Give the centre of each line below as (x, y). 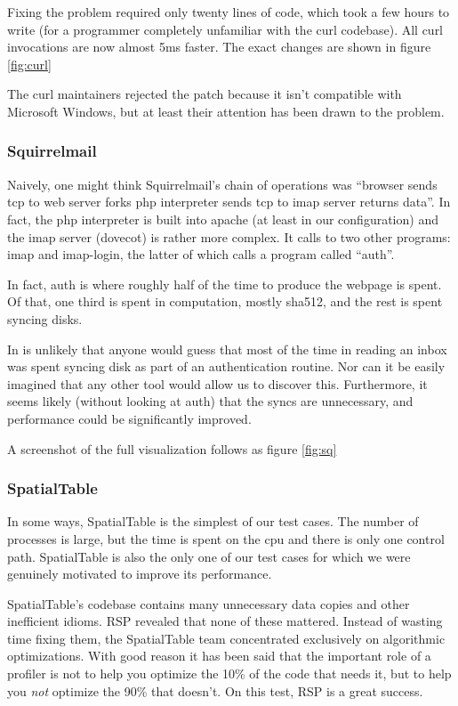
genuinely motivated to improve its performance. (140, 574)
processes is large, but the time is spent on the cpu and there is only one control (226, 538)
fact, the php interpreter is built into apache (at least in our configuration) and (223, 219)
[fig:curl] (29, 64)
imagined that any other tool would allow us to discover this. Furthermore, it (217, 383)
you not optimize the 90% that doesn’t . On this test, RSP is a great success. (215, 690)
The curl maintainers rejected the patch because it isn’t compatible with (205, 94)
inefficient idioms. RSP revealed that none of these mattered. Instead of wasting (225, 621)
